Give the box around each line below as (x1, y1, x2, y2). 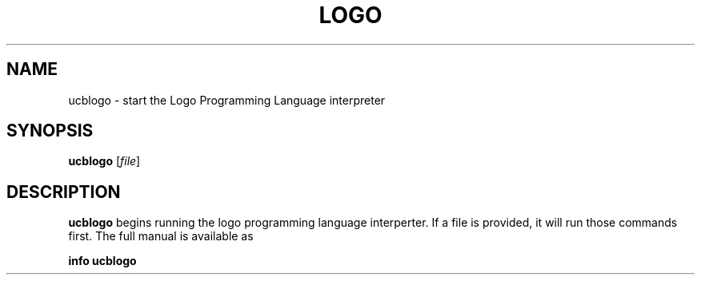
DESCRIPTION (6, 181, 121, 202)
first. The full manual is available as (68, 229, 254, 243)
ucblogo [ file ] (68, 154, 141, 168)
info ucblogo (68, 254, 137, 268)
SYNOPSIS (6, 121, 94, 141)
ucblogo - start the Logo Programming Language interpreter (68, 93, 386, 107)
